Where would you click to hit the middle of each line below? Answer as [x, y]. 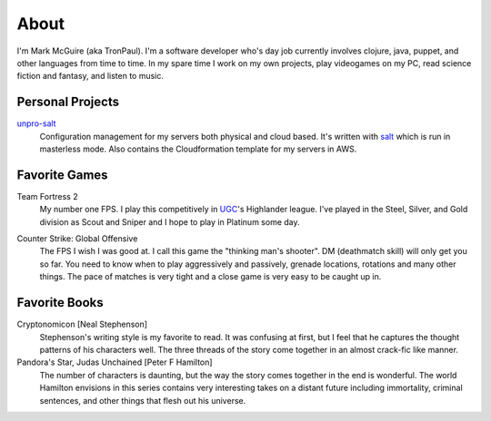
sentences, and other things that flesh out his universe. [143, 400]
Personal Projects [68, 102]
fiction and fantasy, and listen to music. [90, 76]
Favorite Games [62, 175]
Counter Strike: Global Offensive [77, 239]
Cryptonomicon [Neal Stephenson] [82, 324]
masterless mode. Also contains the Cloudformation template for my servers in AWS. [198, 149]
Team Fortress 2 [47, 196]
